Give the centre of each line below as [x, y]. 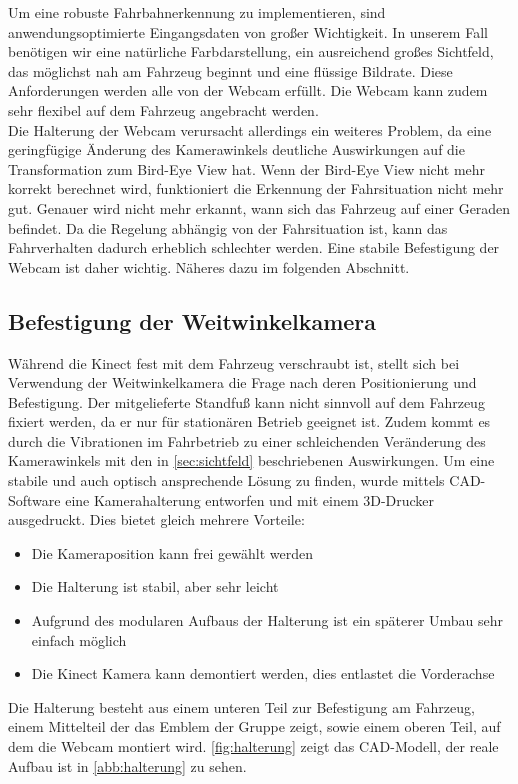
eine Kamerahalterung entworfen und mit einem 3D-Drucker [250, 499]
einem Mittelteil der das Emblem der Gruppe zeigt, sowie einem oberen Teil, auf [254, 726]
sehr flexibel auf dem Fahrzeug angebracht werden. [163, 109]
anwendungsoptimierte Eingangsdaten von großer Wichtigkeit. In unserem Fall [248, 31]
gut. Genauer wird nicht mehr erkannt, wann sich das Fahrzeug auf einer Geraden [259, 207]
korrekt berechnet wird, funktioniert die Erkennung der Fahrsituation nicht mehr [256, 188]
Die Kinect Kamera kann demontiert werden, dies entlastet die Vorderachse [263, 673]
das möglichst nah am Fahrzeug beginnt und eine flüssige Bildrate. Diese [230, 70]
